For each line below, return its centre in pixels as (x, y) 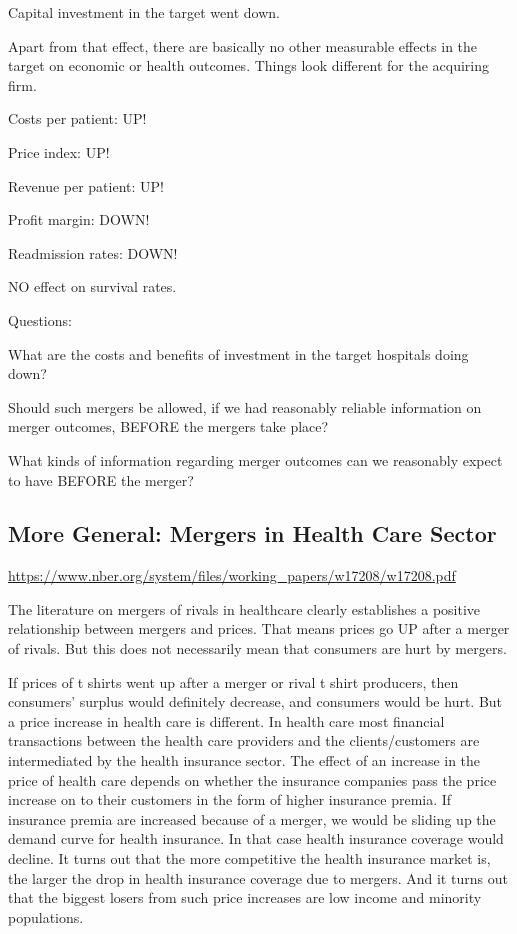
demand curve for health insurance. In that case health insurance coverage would (256, 838)
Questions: (40, 319)
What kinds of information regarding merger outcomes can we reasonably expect (255, 459)
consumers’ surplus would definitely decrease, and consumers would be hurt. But (255, 701)
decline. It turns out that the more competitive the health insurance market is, (249, 858)
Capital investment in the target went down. (144, 12)
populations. (46, 916)
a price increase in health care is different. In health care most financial (226, 720)
